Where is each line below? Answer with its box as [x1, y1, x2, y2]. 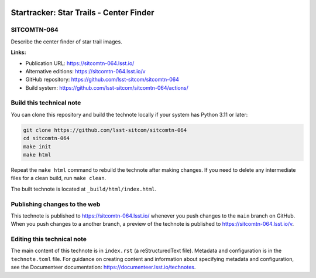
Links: [11, 49, 26, 56]
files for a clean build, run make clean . [11, 175, 107, 182]
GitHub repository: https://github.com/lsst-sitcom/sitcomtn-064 [25, 76, 180, 83]
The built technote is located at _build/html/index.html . [11, 185, 157, 192]
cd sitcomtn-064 [23, 135, 70, 142]
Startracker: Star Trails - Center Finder [11, 8, 154, 18]
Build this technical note [11, 99, 81, 107]
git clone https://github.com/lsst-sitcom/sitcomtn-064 [23, 127, 187, 133]
